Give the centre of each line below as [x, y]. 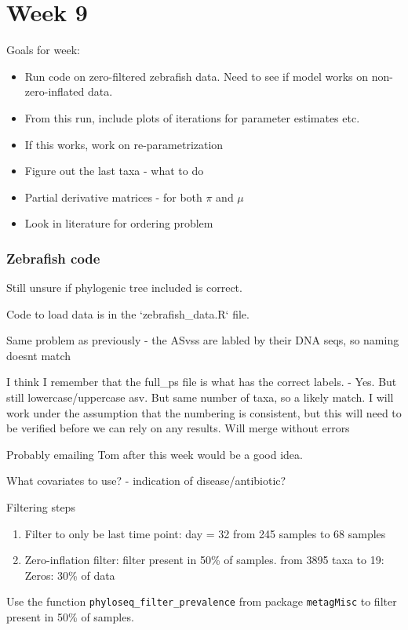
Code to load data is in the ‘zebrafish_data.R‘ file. [128, 313]
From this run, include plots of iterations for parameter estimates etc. [192, 117]
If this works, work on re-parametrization [124, 144]
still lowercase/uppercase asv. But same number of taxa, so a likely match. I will [200, 397]
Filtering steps [41, 507]
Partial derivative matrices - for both [113, 197]
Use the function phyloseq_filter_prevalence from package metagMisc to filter [202, 601]
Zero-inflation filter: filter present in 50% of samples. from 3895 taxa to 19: [204, 560]
